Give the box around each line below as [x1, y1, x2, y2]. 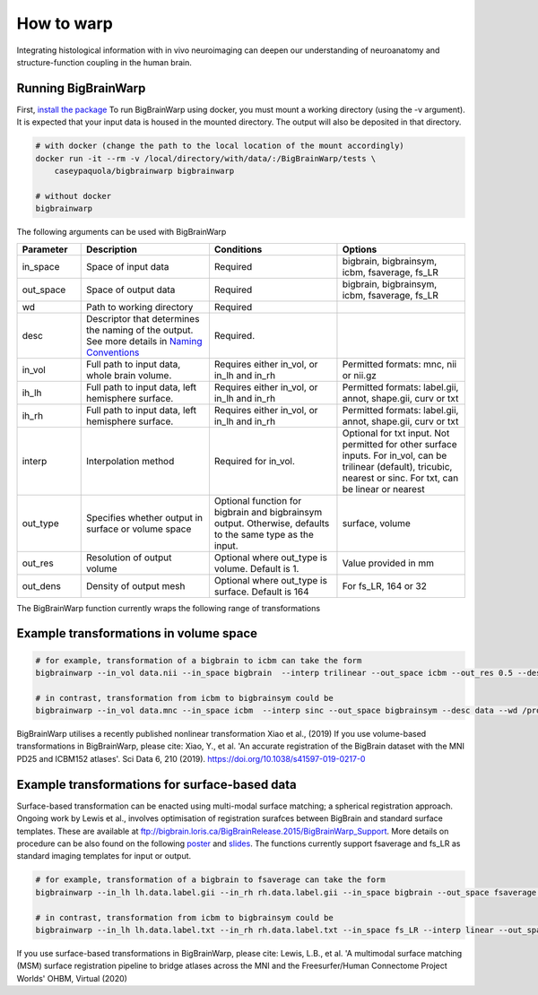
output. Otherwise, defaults [213, 516, 330, 529]
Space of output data [85, 283, 176, 296]
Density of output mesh [85, 579, 186, 592]
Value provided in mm [342, 557, 435, 569]
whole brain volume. [85, 368, 172, 381]
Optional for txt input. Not [342, 427, 450, 439]
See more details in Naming [85, 334, 203, 347]
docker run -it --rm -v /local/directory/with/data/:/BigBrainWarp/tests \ [35, 153, 377, 163]
